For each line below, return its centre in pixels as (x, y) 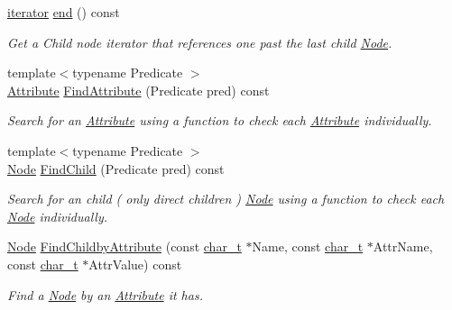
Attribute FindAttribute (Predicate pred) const (138, 90)
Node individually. (57, 216)
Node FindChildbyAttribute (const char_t (125, 246)
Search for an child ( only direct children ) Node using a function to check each (226, 199)
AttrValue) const (135, 264)
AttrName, (403, 246)
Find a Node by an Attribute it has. (105, 294)
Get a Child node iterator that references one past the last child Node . (200, 42)
